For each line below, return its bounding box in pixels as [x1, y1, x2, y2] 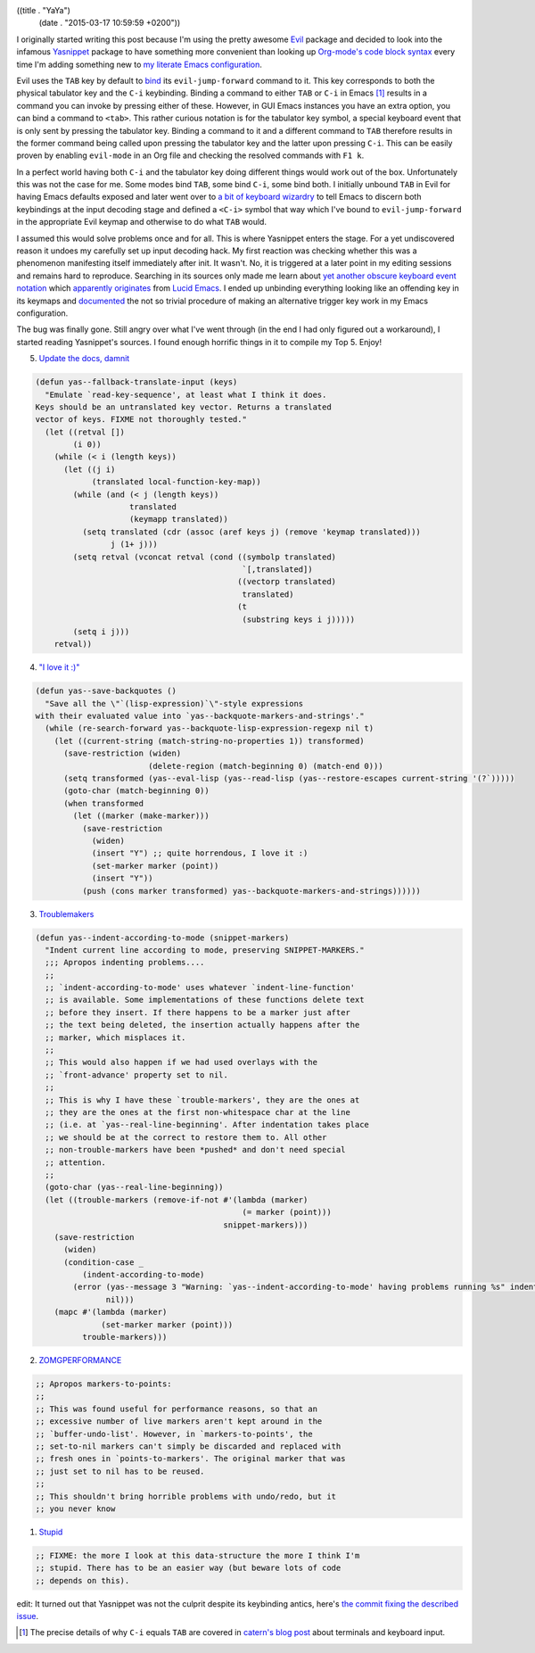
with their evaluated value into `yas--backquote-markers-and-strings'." [35, 711, 365, 722]
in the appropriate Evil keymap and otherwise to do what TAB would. [16, 217, 267, 227]
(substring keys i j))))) [242, 614, 356, 624]
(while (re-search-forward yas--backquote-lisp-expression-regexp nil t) [45, 723, 374, 733]
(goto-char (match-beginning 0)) [63, 786, 210, 796]
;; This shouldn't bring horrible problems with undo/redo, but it [35, 1491, 337, 1501]
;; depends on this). [35, 1575, 130, 1585]
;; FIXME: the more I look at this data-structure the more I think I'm [35, 1550, 360, 1560]
